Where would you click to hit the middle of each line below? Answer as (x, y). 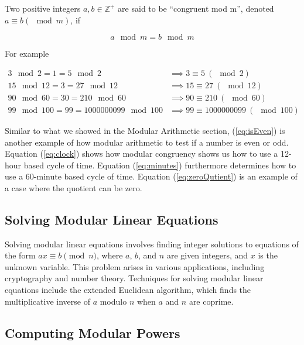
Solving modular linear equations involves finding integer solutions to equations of (152, 244)
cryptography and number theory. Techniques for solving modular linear (134, 278)
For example (27, 54)
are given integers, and (207, 255)
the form (20, 255)
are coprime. (211, 301)
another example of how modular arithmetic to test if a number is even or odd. (147, 142)
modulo (113, 301)
